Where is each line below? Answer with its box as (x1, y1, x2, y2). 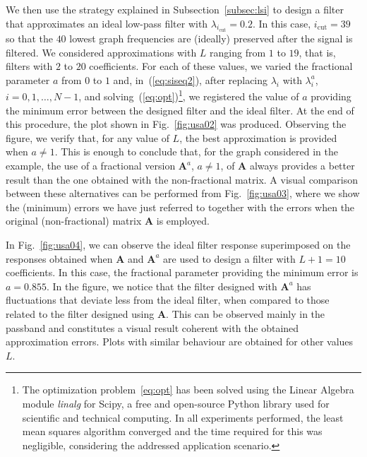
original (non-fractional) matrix (6, 213, 142, 228)
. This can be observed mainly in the (166, 306, 325, 321)
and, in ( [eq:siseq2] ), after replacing (113, 72, 268, 87)
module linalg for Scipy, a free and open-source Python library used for (22, 396, 330, 410)
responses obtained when (6, 251, 113, 266)
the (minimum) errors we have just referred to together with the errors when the (6, 199, 355, 214)
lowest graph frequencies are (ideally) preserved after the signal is (69, 31, 353, 46)
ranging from (210, 44, 266, 59)
